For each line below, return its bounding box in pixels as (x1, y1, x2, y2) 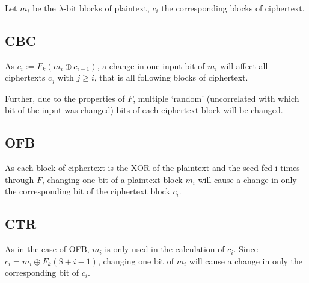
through (5, 173, 34, 185)
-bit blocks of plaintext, (63, 2, 150, 14)
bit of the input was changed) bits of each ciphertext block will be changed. (5, 104, 283, 116)
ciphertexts (5, 71, 46, 84)
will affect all (220, 59, 268, 72)
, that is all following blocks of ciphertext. (94, 71, 248, 84)
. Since (233, 243, 258, 255)
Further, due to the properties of (5, 92, 125, 104)
